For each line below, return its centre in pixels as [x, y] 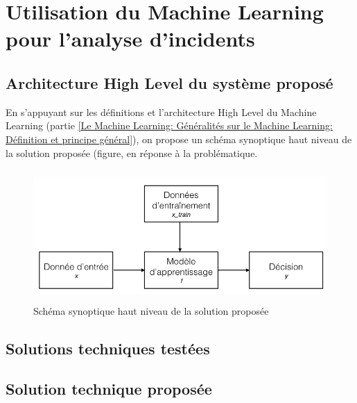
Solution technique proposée [109, 389]
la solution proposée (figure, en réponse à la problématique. [132, 153]
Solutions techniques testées [108, 348]
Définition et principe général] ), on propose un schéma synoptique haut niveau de [179, 139]
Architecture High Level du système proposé [169, 82]
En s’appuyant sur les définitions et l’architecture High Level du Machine [161, 112]
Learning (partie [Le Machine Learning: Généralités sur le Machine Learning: [169, 125]
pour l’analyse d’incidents [130, 39]
